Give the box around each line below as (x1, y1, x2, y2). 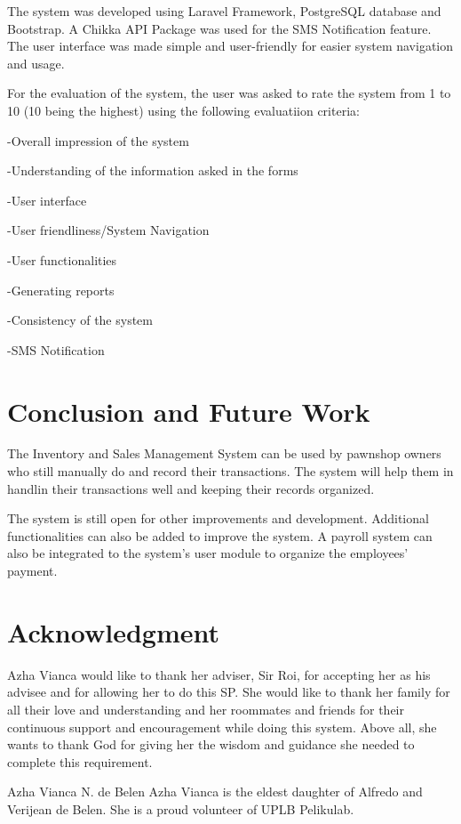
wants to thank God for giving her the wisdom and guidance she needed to (7, 735, 415, 754)
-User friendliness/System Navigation (7, 221, 210, 239)
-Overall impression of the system (7, 131, 189, 149)
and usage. (7, 53, 65, 72)
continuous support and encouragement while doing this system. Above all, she (7, 717, 437, 736)
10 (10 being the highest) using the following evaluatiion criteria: (7, 101, 360, 119)
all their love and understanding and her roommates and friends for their (7, 699, 405, 718)
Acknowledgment (7, 613, 219, 650)
